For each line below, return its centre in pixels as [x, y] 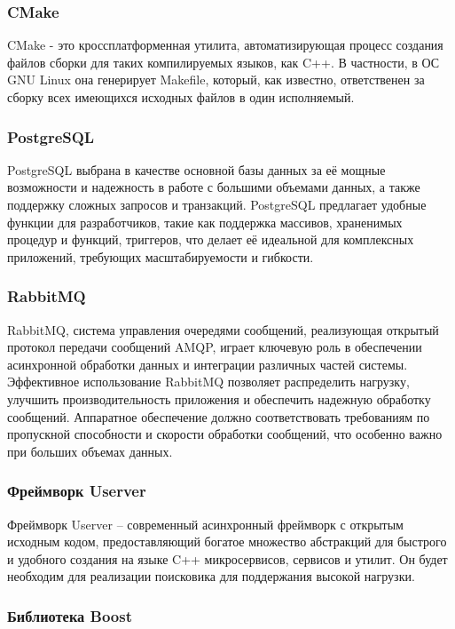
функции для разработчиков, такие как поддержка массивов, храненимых [205, 222]
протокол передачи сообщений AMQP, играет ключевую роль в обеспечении [215, 347]
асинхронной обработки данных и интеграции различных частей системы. [208, 364]
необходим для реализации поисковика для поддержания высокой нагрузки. [211, 576]
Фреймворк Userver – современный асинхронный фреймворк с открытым [205, 524]
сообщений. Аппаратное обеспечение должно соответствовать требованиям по [219, 416]
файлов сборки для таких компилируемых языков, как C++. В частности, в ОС [224, 62]
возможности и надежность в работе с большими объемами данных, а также [214, 187]
